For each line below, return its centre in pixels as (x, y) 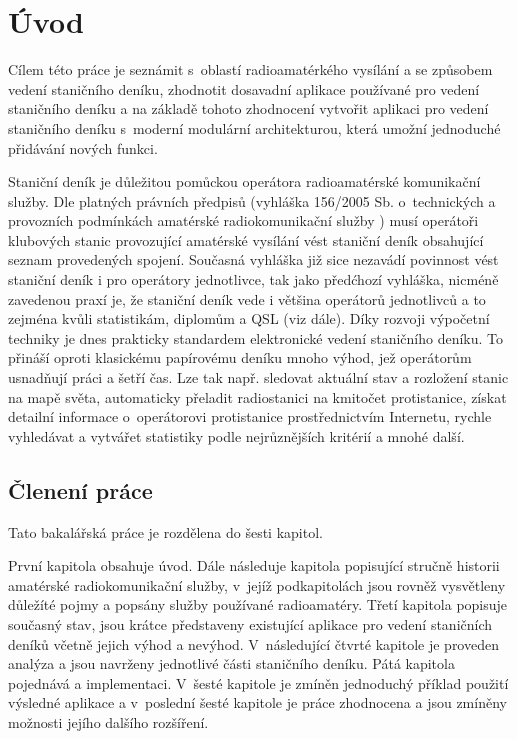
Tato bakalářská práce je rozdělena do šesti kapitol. (165, 531)
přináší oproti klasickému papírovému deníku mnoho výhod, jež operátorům (240, 357)
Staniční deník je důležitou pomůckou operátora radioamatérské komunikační (244, 181)
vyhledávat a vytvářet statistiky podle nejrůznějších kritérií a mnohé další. (236, 435)
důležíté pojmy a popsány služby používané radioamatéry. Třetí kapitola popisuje (258, 604)
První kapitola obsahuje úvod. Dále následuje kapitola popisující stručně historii (254, 565)
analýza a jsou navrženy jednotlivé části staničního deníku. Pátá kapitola (231, 663)
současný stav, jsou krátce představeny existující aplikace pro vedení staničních (250, 623)
